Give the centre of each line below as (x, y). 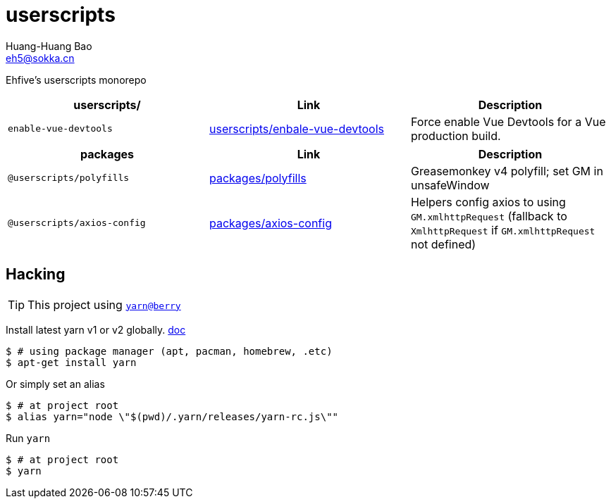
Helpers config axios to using (488, 202)
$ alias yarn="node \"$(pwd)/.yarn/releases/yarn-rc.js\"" (172, 416)
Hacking (36, 275)
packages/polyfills (258, 178)
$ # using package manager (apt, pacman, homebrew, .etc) (169, 351)
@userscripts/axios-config (77, 223)
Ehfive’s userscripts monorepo (76, 80)
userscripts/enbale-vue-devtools (297, 128)
